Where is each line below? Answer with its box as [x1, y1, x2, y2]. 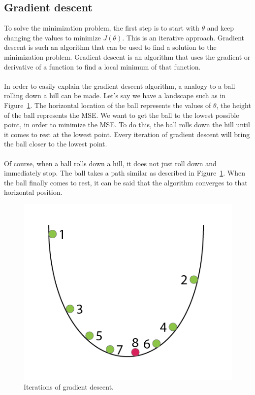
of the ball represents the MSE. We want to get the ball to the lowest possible [4, 109, 239, 120]
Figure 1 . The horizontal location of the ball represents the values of [4, 100, 211, 110]
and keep [207, 23, 234, 33]
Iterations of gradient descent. [24, 381, 114, 392]
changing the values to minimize [4, 32, 101, 42]
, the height [216, 100, 251, 110]
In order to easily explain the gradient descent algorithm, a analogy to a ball [4, 80, 235, 91]
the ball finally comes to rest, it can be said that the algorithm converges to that [4, 177, 248, 187]
